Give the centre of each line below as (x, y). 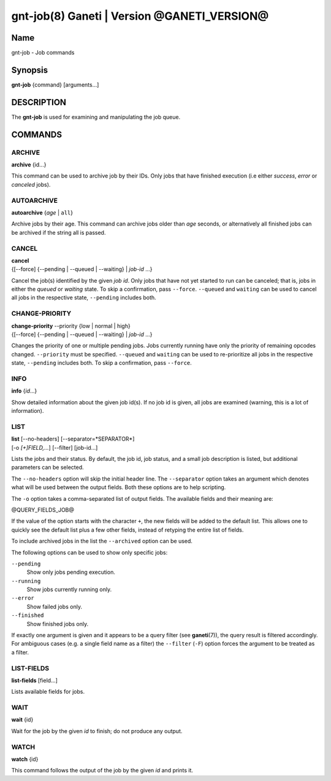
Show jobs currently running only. (69, 589)
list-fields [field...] (35, 680)
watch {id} (25, 759)
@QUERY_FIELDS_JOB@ (43, 509)
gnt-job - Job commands (43, 53)
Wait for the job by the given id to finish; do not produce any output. (97, 731)
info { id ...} (24, 391)
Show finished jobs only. (58, 624)
